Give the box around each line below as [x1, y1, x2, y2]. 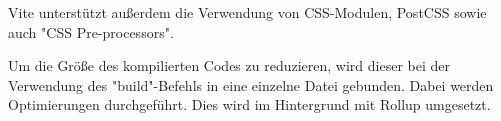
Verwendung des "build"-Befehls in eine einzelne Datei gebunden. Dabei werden [8, 74, 494, 95]
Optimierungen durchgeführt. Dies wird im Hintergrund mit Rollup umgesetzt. [8, 94, 491, 115]
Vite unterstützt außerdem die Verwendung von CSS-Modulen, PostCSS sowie [8, 2, 487, 22]
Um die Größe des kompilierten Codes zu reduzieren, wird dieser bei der [8, 55, 450, 76]
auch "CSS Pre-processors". [8, 21, 174, 42]
